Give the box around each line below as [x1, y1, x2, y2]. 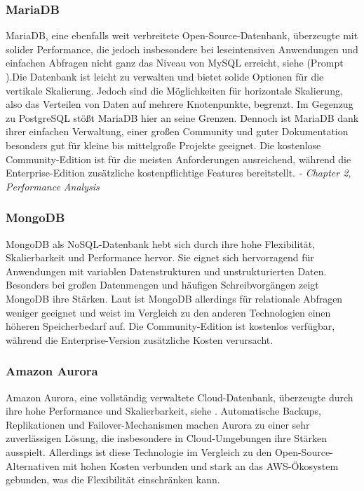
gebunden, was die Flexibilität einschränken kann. [6, 472, 220, 487]
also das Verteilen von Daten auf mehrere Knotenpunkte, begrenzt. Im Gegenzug [6, 97, 353, 111]
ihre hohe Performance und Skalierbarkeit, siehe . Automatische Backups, [6, 403, 321, 418]
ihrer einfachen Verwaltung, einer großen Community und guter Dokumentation [6, 124, 349, 139]
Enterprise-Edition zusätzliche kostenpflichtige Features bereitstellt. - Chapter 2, [6, 165, 351, 180]
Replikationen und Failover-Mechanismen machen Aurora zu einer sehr [6, 417, 310, 431]
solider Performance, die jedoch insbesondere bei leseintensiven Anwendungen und [6, 41, 358, 56]
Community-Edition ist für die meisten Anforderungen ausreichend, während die [6, 151, 351, 166]
